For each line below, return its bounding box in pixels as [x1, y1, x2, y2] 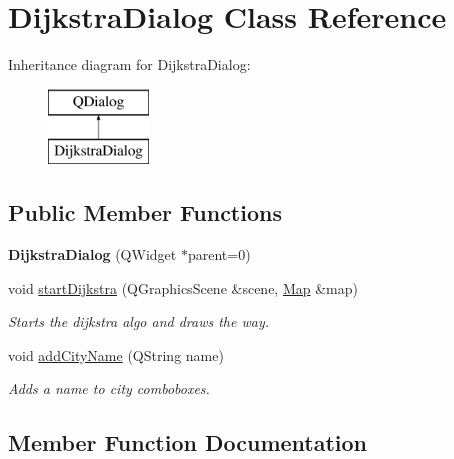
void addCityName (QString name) [8, 344, 224, 365]
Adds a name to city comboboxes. [8, 378, 210, 399]
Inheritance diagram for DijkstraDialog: [8, 54, 251, 75]
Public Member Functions [8, 197, 282, 228]
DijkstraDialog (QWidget [8, 244, 177, 265]
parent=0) [187, 244, 251, 265]
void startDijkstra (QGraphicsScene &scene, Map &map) [8, 277, 358, 298]
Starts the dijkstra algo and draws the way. [8, 311, 270, 332]
